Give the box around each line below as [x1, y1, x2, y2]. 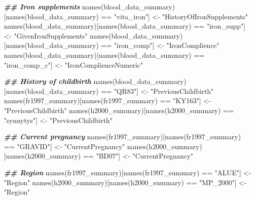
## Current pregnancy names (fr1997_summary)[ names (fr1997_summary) [4, 131, 241, 142]
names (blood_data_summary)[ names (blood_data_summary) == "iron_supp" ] [4, 21, 246, 31]
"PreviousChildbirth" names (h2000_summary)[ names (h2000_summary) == [4, 105, 234, 115]
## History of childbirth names [4, 76, 112, 86]
